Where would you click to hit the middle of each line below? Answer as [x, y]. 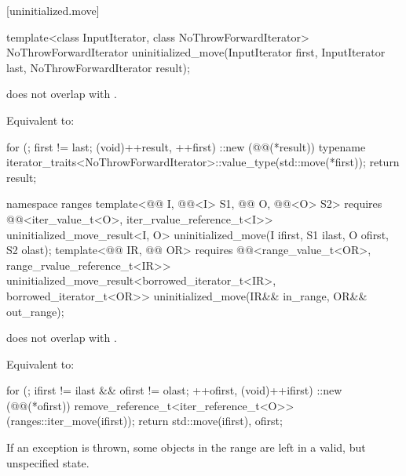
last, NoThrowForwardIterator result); [98, 67]
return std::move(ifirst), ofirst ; [210, 421]
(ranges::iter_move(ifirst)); [71, 421]
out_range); [35, 311]
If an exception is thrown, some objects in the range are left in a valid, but [186, 447]
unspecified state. [48, 462]
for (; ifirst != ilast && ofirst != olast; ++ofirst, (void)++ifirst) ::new [174, 390]
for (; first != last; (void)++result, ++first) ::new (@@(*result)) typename [186, 146]
